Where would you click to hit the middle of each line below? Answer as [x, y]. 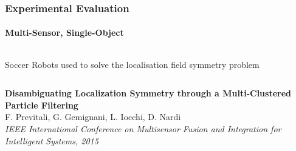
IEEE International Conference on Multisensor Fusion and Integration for [143, 129]
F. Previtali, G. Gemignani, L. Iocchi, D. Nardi [93, 117]
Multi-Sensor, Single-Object [64, 32]
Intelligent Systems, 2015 [52, 140]
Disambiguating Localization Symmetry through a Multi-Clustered [148, 93]
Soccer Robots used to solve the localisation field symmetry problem [132, 64]
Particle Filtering [42, 105]
